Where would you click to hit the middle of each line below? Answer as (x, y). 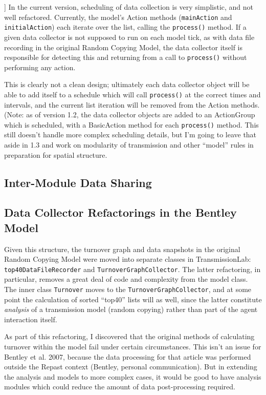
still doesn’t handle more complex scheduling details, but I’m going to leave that (130, 134)
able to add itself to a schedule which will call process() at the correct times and (132, 94)
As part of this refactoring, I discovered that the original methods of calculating (129, 336)
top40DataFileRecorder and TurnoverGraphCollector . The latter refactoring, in (132, 269)
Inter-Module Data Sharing (78, 182)
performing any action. (40, 67)
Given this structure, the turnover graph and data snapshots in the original (122, 249)
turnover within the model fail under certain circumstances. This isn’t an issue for (133, 347)
